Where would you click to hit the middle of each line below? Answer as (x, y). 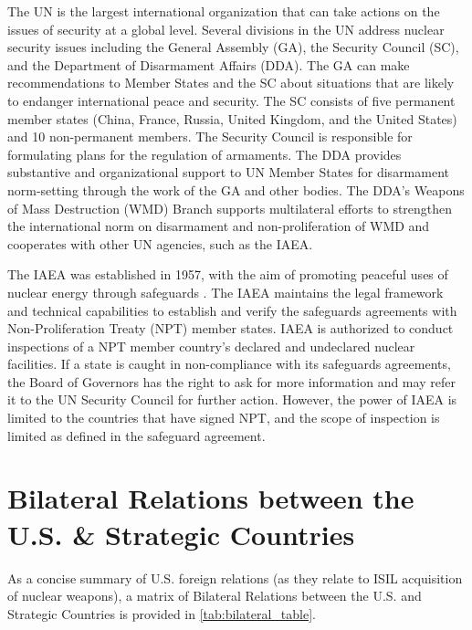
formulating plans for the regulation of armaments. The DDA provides (205, 154)
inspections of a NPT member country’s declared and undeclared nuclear (211, 346)
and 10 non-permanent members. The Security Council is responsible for (210, 136)
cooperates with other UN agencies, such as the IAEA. (160, 243)
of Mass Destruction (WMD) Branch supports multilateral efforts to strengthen (230, 208)
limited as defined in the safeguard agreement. (136, 435)
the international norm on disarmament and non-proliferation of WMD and (219, 226)
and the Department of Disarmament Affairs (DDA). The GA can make (209, 64)
